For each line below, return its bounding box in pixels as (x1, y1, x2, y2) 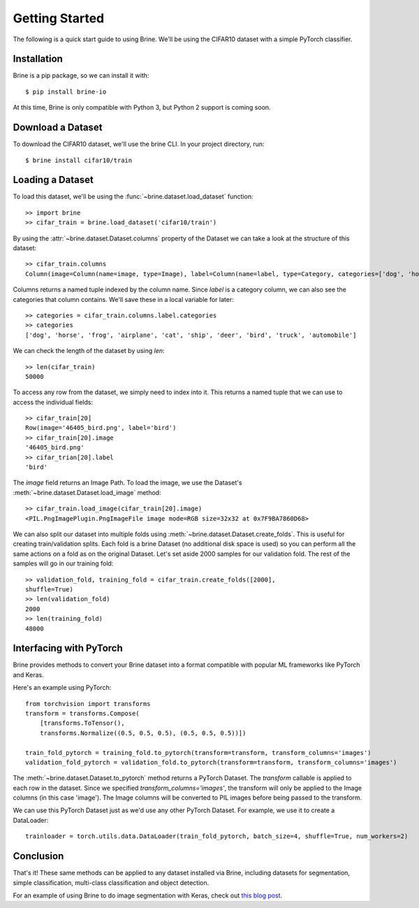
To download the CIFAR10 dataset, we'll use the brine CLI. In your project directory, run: (13, 140, 265, 148)
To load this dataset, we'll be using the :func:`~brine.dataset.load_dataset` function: (13, 192, 253, 201)
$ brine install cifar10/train (25, 156, 133, 164)
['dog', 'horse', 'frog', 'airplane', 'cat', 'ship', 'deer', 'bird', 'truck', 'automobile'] (25, 331, 357, 339)
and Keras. (13, 670, 45, 679)
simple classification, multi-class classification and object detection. (13, 878, 209, 887)
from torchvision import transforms (25, 700, 151, 707)
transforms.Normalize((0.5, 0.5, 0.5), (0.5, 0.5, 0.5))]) (39, 729, 247, 737)
